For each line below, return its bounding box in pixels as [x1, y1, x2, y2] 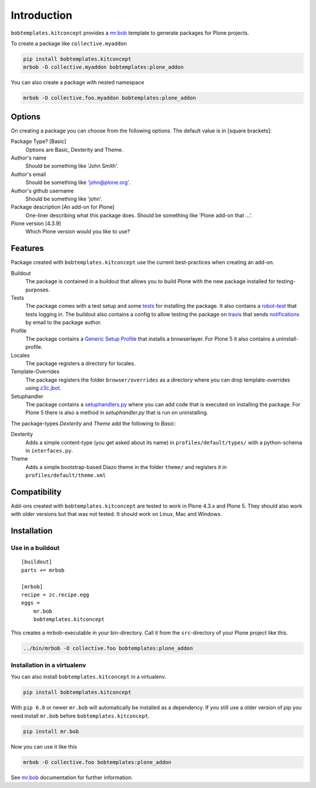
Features [11, 243, 44, 253]
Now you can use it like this [11, 743, 77, 750]
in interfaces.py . [25, 447, 73, 454]
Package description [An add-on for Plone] [11, 203, 115, 210]
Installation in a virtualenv [11, 661, 87, 669]
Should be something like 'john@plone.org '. [25, 179, 131, 186]
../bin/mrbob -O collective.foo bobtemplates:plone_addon [23, 645, 193, 651]
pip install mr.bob [23, 728, 79, 735]
